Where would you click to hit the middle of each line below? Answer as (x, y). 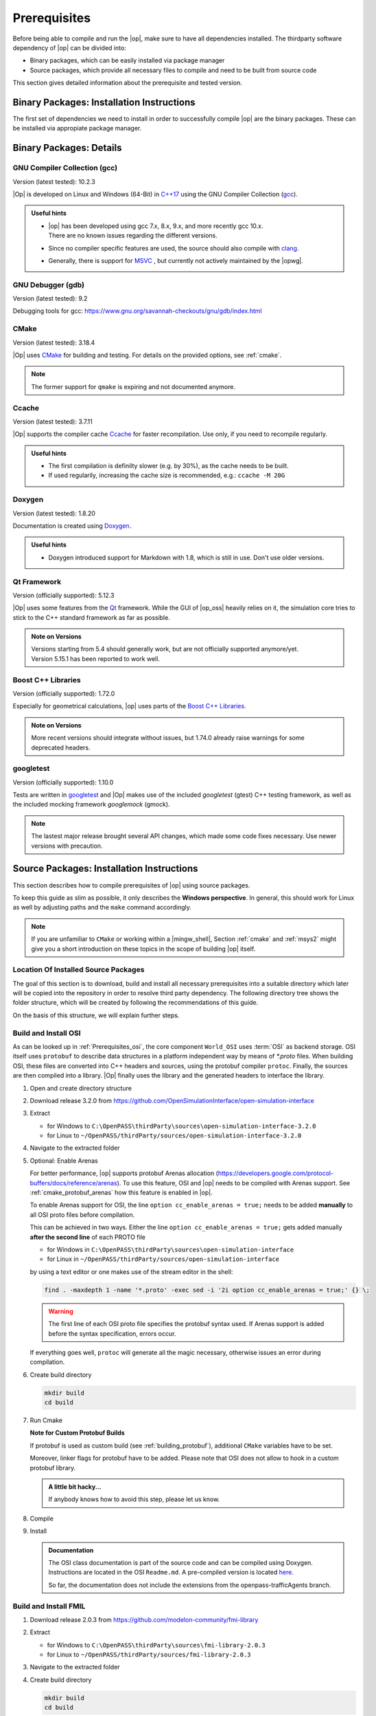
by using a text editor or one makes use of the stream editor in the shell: (131, 1272)
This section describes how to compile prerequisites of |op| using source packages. (131, 885)
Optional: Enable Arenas (64, 1161)
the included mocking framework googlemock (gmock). (92, 804)
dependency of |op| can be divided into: (69, 47)
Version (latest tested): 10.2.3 (54, 181)
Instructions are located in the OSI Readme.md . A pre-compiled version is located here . (171, 1573)
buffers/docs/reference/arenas (73, 1183)
